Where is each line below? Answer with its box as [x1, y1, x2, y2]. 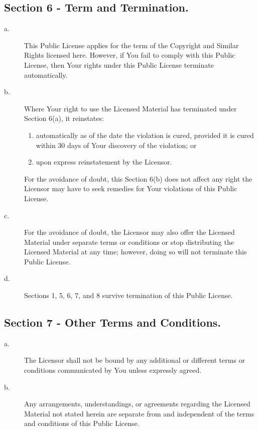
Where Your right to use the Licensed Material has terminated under [24, 103, 237, 113]
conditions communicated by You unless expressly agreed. [24, 365, 202, 375]
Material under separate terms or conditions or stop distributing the [24, 236, 234, 247]
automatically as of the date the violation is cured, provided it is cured [36, 129, 254, 140]
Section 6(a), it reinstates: [24, 113, 104, 123]
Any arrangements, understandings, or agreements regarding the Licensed [24, 398, 250, 409]
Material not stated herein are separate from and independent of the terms [24, 408, 254, 418]
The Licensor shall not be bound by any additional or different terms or [24, 355, 245, 365]
